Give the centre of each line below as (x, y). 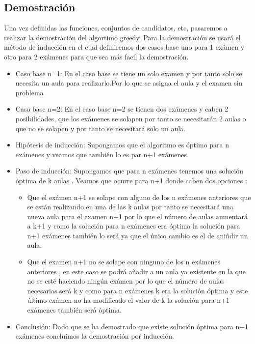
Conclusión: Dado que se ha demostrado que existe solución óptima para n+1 (132, 326)
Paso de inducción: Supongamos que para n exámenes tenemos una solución (129, 171)
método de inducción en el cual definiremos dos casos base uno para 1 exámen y (124, 47)
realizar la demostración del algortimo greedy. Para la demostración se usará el (122, 37)
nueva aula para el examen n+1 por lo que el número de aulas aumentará (137, 216)
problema (29, 92)
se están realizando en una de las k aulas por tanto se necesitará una (130, 207)
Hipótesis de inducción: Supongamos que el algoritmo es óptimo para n (122, 145)
